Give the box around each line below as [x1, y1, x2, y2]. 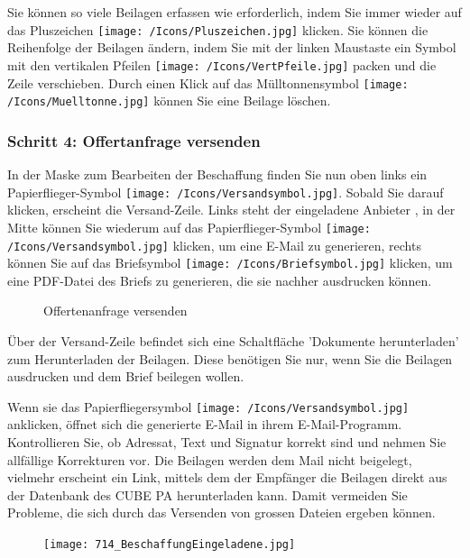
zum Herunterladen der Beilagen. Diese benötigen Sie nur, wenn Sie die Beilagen [7, 349, 453, 368]
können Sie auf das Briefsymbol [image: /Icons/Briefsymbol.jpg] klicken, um [7, 253, 453, 272]
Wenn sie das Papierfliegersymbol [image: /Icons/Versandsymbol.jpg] [7, 397, 410, 416]
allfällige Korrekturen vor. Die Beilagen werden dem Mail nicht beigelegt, [7, 450, 412, 469]
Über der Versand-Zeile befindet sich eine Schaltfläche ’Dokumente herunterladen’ [7, 332, 459, 351]
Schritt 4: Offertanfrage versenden [7, 129, 261, 151]
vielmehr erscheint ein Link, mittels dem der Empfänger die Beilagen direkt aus [7, 468, 447, 487]
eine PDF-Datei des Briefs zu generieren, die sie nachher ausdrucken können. [7, 270, 432, 289]
